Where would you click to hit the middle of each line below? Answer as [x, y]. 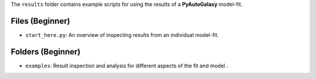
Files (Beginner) [40, 21]
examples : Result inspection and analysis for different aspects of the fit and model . [127, 66]
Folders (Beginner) [46, 52]
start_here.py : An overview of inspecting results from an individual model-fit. [122, 35]
